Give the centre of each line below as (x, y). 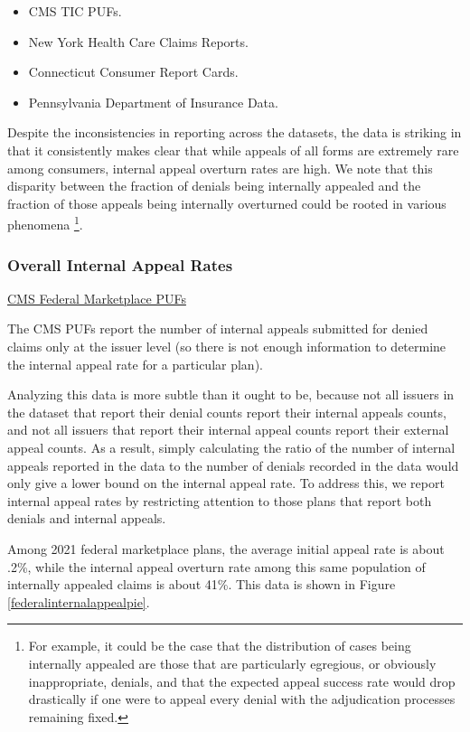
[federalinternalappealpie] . (79, 601)
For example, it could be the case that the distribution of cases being (220, 646)
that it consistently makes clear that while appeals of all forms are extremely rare (233, 150)
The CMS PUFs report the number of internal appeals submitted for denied (218, 328)
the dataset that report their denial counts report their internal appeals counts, (227, 412)
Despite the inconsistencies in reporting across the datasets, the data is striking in (235, 132)
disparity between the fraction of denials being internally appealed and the (214, 186)
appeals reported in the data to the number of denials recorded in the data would (233, 465)
